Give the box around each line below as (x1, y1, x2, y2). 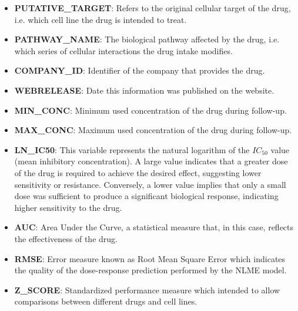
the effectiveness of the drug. (14, 232, 118, 244)
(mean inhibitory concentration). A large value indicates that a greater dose (14, 155, 288, 167)
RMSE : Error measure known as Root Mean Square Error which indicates (14, 252, 286, 264)
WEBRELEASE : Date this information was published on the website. (14, 84, 274, 96)
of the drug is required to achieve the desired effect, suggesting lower (14, 166, 262, 178)
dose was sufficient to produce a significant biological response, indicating (14, 190, 279, 202)
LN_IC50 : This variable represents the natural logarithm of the (14, 143, 250, 155)
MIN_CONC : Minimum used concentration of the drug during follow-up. (14, 104, 287, 116)
